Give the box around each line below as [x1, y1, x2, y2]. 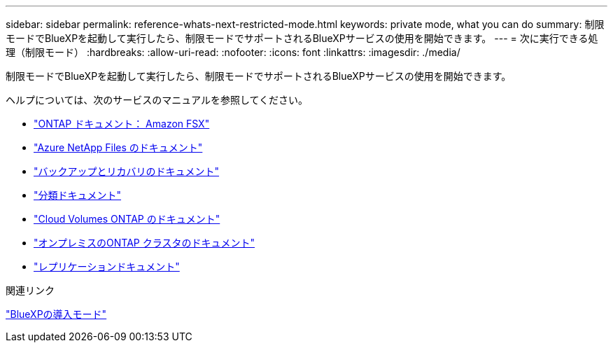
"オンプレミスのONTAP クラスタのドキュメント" [34, 237, 255, 249]
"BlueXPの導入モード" [6, 308, 107, 320]
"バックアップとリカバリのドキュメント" [34, 165, 220, 177]
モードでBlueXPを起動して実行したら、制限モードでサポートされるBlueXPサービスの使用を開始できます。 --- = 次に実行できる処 [6, 32, 598, 44]
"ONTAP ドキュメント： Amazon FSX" [34, 118, 210, 130]
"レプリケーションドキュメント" [34, 260, 180, 272]
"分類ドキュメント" [34, 189, 122, 201]
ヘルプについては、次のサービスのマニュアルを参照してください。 [6, 94, 309, 106]
